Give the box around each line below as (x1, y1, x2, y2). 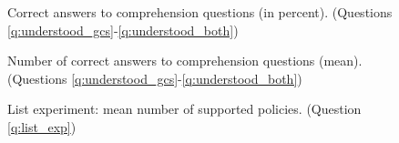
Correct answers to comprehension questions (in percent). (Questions (7, 3, 393, 21)
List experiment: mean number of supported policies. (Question (7, 99, 362, 118)
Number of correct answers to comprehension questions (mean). (7, 51, 363, 70)
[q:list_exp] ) (7, 117, 77, 136)
